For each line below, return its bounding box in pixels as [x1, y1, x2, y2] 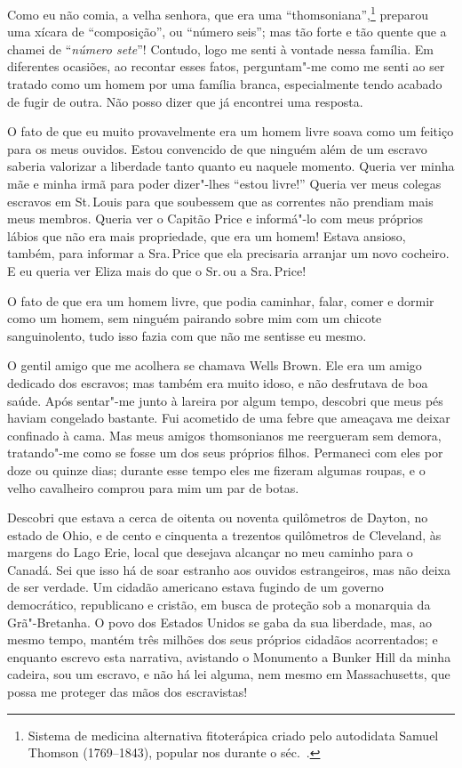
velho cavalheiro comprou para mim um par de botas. [7, 478, 299, 497]
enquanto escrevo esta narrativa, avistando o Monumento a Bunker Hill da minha [7, 647, 451, 666]
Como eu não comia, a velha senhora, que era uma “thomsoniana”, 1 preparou [7, 3, 428, 23]
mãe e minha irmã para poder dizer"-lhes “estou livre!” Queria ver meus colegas [7, 174, 442, 192]
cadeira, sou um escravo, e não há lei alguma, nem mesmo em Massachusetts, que [7, 665, 450, 683]
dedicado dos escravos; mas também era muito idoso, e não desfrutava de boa [7, 373, 428, 392]
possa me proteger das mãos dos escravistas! [7, 683, 248, 701]
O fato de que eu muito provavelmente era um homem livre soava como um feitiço [7, 122, 454, 141]
